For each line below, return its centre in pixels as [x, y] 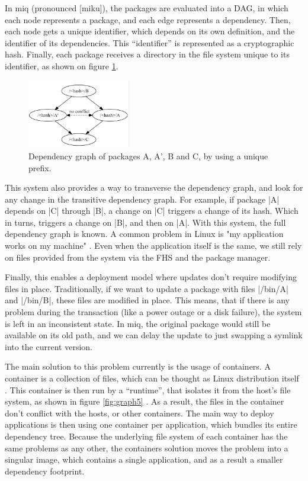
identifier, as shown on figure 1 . [62, 65]
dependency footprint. [45, 471]
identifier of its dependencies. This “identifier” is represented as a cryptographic [150, 42]
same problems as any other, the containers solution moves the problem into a [147, 448]
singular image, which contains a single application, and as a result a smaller [144, 459]
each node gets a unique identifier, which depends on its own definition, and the [150, 31]
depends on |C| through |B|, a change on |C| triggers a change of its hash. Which [152, 211]
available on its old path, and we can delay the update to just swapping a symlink [154, 335]
